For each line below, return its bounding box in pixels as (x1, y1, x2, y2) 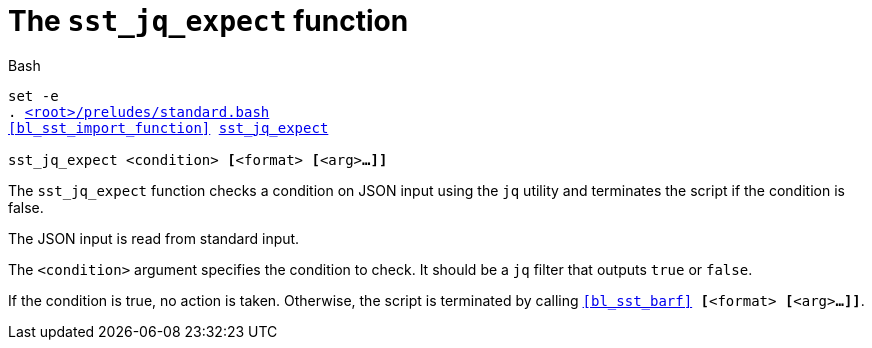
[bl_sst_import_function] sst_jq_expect (8, 119, 329, 136)
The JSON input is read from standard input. (8, 229, 300, 247)
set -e (8, 87, 59, 104)
